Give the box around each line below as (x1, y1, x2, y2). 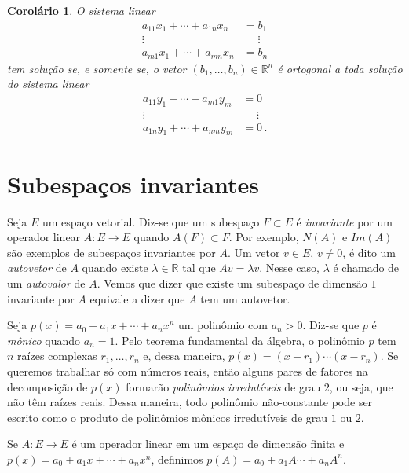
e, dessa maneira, (143, 347, 225, 364)
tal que (182, 259, 216, 276)
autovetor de (7, 259, 67, 276)
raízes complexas (17, 347, 97, 364)
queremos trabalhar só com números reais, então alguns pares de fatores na (7, 362, 368, 379)
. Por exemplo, (228, 229, 299, 245)
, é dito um (342, 244, 396, 260)
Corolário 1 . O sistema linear (7, 2, 155, 18)
